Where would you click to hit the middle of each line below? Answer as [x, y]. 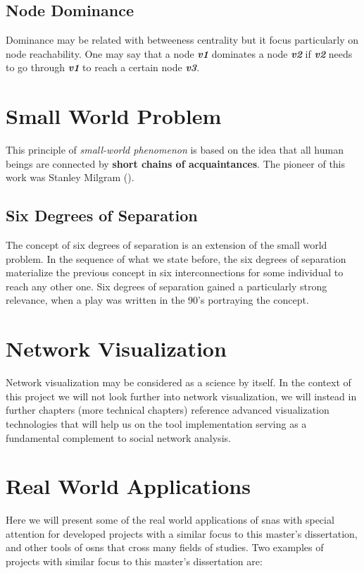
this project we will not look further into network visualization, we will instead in [181, 396]
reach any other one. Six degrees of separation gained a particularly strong [167, 286]
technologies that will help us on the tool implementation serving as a [156, 423]
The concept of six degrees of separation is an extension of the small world [167, 245]
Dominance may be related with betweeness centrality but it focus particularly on [182, 40]
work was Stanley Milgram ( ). [70, 177]
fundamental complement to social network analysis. [118, 437]
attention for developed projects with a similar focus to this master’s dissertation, [182, 533]
